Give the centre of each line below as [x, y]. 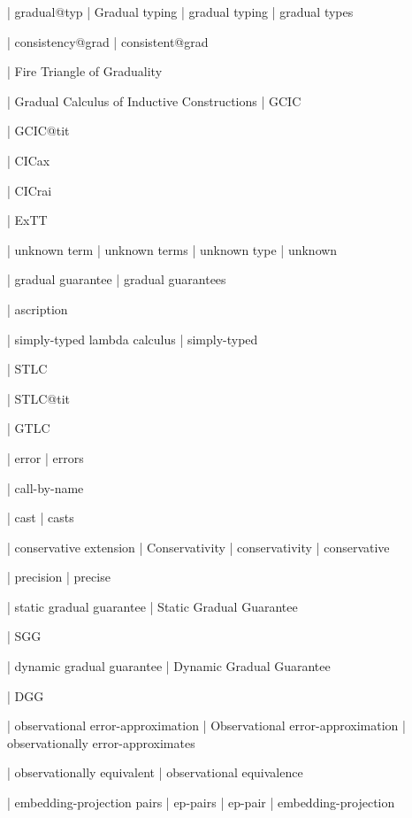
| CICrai [30, 190]
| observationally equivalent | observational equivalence [155, 772]
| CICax [29, 160]
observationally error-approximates [101, 742]
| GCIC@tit [38, 131]
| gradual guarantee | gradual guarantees [117, 279]
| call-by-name [46, 487]
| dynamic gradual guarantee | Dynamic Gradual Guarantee [169, 666]
